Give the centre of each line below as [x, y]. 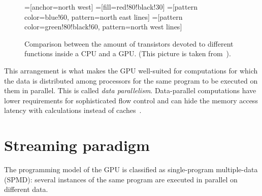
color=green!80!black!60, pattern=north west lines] [103, 27]
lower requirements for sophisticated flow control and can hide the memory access [131, 100]
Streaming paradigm [77, 145]
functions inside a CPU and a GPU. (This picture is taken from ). [128, 53]
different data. [26, 189]
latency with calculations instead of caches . [73, 110]
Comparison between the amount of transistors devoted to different [129, 43]
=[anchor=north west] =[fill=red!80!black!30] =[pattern [111, 7]
